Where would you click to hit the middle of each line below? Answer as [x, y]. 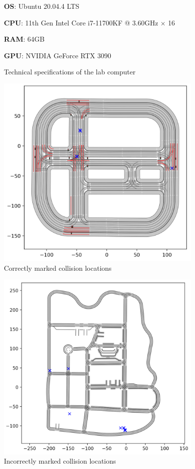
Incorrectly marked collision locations [60, 461]
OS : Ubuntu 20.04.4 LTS [42, 6]
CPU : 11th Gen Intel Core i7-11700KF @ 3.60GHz [81, 22]
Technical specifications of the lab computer [70, 72]
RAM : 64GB [24, 39]
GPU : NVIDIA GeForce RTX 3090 [58, 55]
